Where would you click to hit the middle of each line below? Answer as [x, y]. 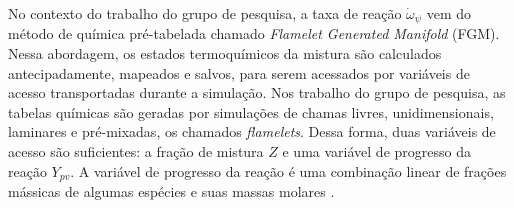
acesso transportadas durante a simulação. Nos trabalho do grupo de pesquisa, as [257, 92]
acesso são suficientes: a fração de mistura [136, 151]
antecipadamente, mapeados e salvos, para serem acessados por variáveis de [239, 72]
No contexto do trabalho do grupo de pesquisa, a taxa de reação [205, 13]
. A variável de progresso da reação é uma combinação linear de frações [288, 170]
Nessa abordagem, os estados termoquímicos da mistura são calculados [225, 53]
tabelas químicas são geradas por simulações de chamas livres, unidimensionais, [251, 111]
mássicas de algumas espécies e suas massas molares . [171, 191]
